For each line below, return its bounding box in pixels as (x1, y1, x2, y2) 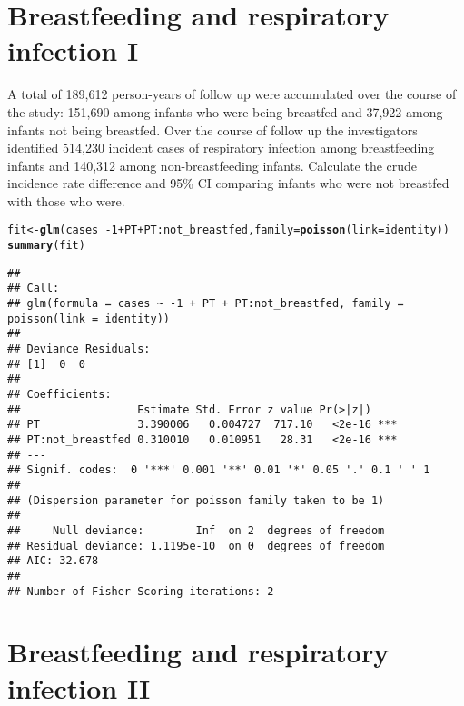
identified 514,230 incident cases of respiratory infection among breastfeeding (7, 138, 435, 157)
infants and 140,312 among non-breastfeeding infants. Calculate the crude (7, 155, 418, 174)
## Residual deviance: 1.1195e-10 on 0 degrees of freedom (7, 539, 385, 552)
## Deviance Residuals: (7, 343, 151, 356)
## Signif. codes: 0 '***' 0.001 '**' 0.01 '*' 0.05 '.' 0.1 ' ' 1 (7, 463, 430, 477)
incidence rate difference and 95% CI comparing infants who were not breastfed (7, 174, 449, 193)
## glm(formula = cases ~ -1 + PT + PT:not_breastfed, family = (7, 297, 404, 311)
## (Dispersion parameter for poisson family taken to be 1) (7, 493, 385, 507)
